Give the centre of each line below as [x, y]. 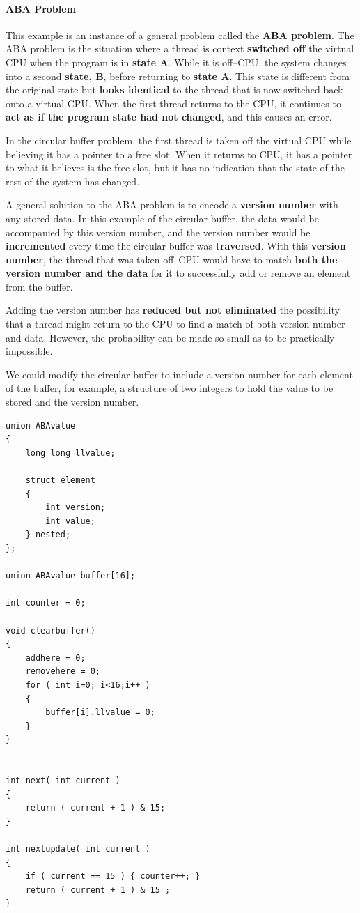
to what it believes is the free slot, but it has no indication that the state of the [175, 168]
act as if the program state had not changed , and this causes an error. [169, 117]
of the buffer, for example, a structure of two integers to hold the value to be [170, 388]
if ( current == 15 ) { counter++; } [113, 876]
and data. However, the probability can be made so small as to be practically [170, 337]
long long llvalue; [70, 453]
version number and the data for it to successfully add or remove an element [178, 273]
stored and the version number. [72, 402]
